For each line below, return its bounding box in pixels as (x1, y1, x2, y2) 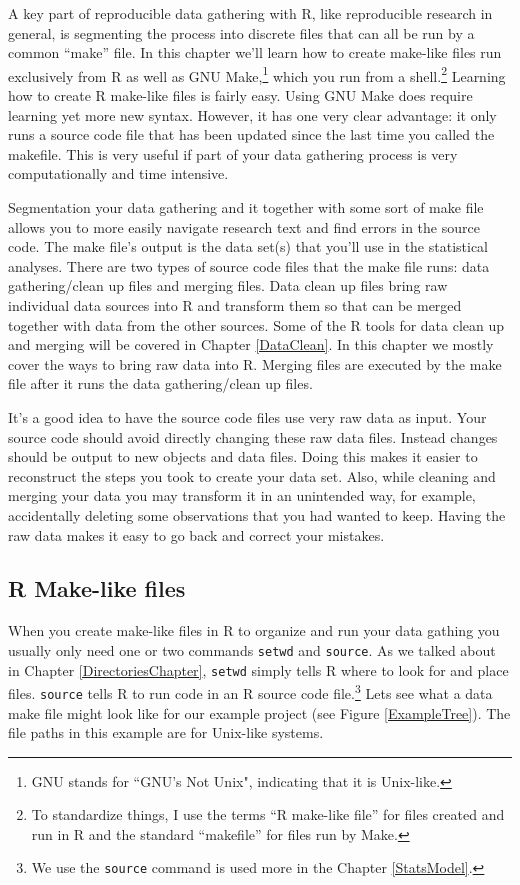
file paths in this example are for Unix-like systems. (8, 722, 324, 743)
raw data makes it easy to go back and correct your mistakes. (8, 524, 385, 545)
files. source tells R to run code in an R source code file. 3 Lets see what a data (8, 680, 493, 703)
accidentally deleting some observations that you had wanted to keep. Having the (8, 504, 506, 525)
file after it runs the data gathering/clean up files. (8, 373, 313, 394)
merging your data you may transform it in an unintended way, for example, (8, 485, 476, 506)
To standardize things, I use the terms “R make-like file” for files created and (31, 804, 505, 825)
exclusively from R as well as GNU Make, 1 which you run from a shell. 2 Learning (8, 62, 506, 86)
